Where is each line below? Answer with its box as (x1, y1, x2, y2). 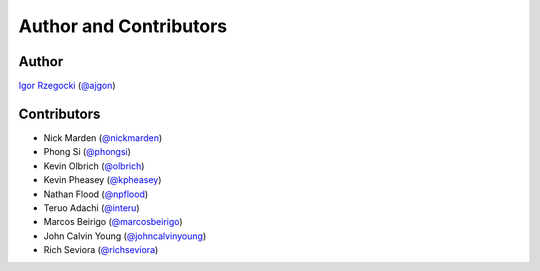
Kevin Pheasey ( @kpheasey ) (43, 174, 162, 186)
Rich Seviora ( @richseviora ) (43, 244, 159, 256)
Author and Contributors (18, 15, 228, 37)
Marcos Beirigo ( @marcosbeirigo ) (43, 216, 184, 228)
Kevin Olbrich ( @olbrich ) (43, 160, 145, 172)
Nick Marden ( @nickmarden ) (43, 131, 163, 144)
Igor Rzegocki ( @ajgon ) (18, 80, 116, 92)
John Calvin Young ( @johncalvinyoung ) (43, 230, 207, 242)
